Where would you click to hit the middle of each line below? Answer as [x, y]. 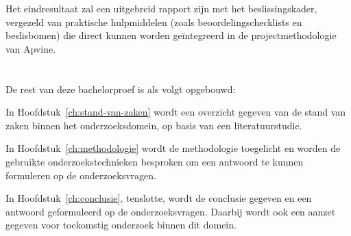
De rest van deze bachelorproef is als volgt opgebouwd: [121, 89]
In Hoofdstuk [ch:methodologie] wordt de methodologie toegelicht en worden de [173, 148]
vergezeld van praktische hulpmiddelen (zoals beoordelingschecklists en [154, 22]
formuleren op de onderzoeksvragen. [81, 175]
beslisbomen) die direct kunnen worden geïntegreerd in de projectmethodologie [171, 35]
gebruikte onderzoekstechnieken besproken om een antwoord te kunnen [155, 161]
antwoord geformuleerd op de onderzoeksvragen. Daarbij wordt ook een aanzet [171, 211]
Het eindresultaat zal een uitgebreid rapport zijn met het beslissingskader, [161, 8]
